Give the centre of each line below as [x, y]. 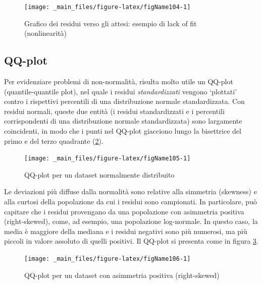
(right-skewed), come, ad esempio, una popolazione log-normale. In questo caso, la [131, 221]
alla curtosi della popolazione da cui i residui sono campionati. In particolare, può [130, 202]
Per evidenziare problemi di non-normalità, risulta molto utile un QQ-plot [119, 81]
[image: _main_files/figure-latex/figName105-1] [108, 159]
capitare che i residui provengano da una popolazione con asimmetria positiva [124, 211]
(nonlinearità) [46, 33]
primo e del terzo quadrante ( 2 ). [54, 140]
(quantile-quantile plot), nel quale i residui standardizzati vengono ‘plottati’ [120, 91]
